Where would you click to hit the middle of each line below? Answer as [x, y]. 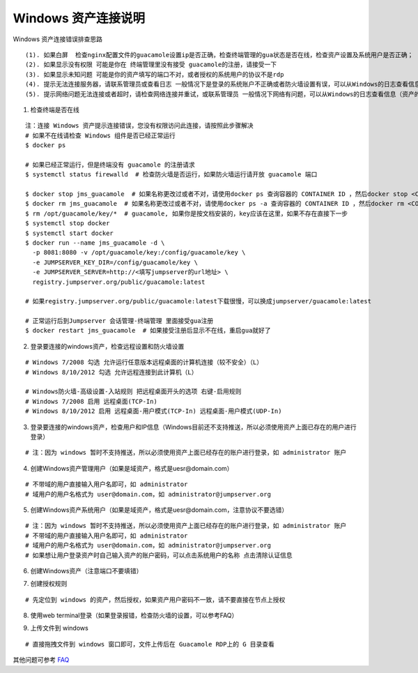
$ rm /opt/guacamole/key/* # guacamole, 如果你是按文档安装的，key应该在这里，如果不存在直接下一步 [187, 213]
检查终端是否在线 [55, 109]
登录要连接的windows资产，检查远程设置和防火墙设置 [107, 346]
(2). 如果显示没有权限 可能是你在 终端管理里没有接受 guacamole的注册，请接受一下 [151, 65]
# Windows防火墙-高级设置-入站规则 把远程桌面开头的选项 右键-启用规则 [133, 392]
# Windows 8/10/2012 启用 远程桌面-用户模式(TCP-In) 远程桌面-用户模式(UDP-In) [154, 411]
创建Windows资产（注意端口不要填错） [86, 570]
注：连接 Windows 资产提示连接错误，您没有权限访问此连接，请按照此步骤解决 [139, 126]
